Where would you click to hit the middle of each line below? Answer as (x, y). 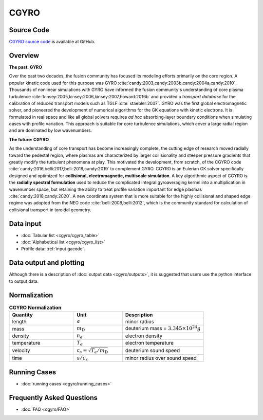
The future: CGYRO (29, 139)
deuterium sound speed (152, 350)
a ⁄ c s (82, 358)
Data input (25, 224)
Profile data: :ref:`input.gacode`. (53, 249)
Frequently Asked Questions (53, 397)
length (19, 322)
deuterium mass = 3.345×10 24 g (163, 328)
